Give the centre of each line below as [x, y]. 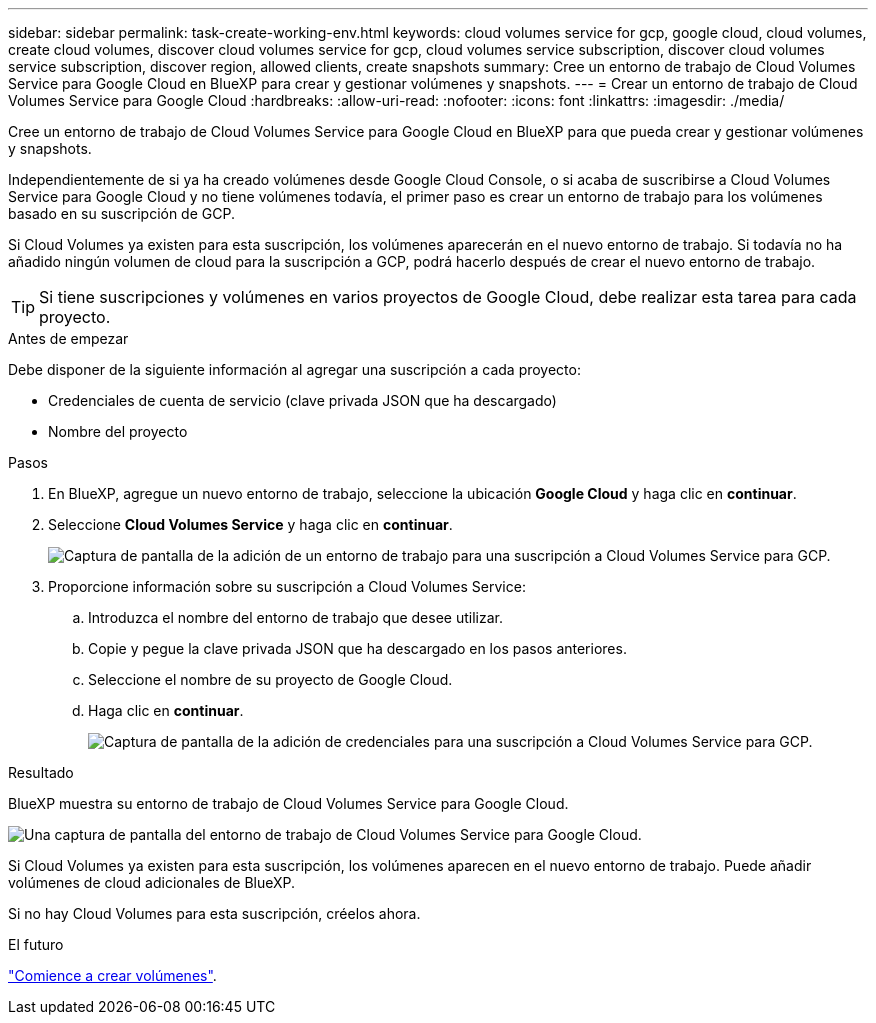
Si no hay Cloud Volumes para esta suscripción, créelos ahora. [214, 913]
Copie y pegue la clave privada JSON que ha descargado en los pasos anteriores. [357, 648]
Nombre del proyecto [118, 431]
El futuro [36, 944]
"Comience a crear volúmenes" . [112, 975]
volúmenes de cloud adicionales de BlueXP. [152, 882]
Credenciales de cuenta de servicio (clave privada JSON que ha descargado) [302, 400]
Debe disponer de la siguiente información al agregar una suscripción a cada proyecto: [294, 369]
